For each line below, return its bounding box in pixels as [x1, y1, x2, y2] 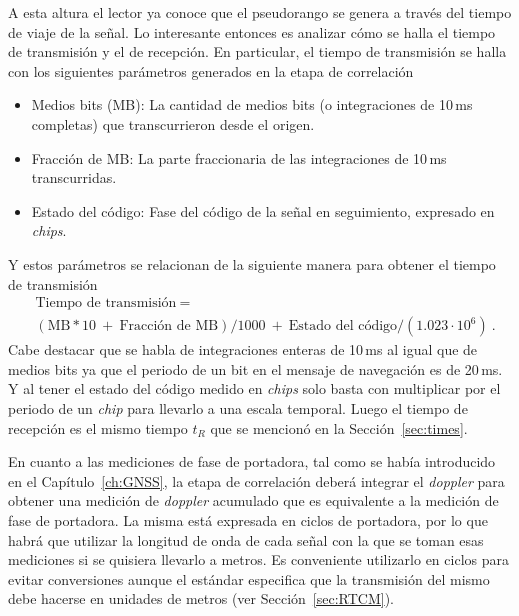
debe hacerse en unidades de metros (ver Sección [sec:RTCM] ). [8, 588, 394, 609]
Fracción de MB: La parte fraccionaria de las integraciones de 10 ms [31, 147, 447, 168]
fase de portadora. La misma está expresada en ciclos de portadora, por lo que [8, 509, 488, 530]
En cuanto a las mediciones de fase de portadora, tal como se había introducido [8, 451, 496, 472]
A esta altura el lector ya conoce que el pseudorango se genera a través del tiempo [8, 2, 512, 22]
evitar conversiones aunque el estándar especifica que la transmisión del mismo [8, 568, 490, 589]
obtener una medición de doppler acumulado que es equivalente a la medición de [8, 490, 499, 511]
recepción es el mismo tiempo [8, 417, 188, 438]
